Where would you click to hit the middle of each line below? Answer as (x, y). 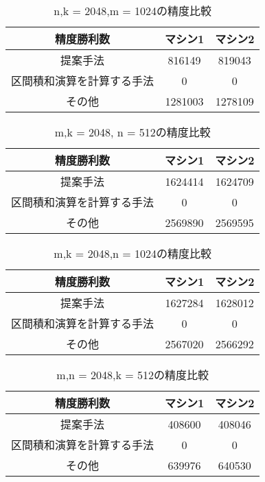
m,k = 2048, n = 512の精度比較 (132, 132)
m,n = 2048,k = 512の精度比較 (133, 375)
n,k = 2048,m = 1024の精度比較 (133, 11)
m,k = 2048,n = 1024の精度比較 (133, 253)
